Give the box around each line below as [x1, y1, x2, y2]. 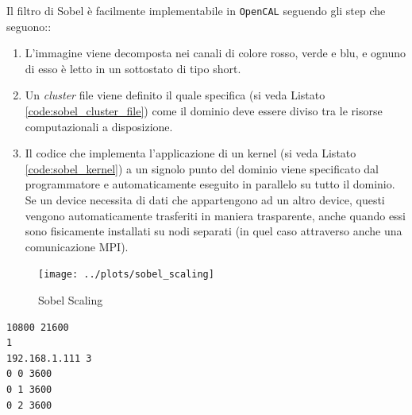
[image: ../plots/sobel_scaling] [38, 269, 214, 281]
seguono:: [6, 17, 52, 34]
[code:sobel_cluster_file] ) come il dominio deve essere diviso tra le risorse [25, 103, 383, 119]
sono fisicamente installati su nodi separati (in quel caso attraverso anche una [25, 223, 402, 239]
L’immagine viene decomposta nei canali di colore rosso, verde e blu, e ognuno [25, 45, 406, 61]
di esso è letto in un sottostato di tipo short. [25, 60, 241, 76]
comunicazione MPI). [25, 238, 129, 254]
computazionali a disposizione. [25, 118, 173, 134]
